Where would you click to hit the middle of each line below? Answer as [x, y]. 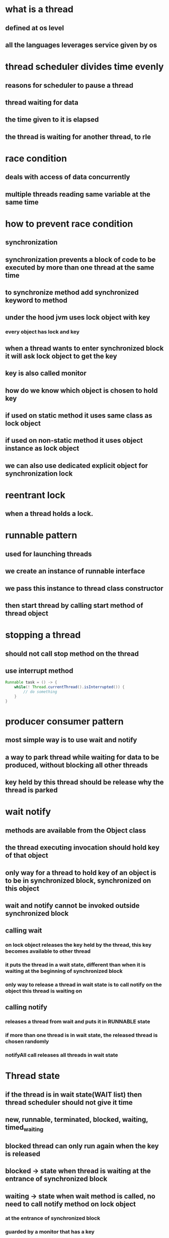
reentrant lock [35, 495]
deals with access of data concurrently [68, 177]
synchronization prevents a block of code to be [80, 259]
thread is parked [31, 790]
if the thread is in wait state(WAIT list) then [74, 1094]
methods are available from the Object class [76, 830]
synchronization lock [39, 473]
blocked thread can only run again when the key [82, 1146]
